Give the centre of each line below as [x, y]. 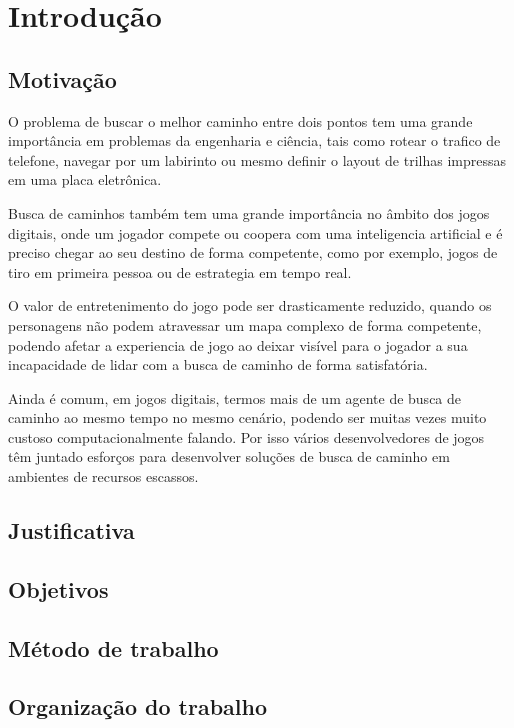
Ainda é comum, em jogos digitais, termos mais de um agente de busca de [235, 397]
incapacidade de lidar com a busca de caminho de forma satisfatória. [218, 364]
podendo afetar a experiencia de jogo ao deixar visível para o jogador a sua [238, 344]
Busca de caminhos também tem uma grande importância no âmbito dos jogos [249, 212]
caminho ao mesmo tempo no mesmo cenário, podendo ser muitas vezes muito [247, 417]
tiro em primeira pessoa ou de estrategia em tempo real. [180, 271]
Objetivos [58, 588]
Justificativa [71, 530]
